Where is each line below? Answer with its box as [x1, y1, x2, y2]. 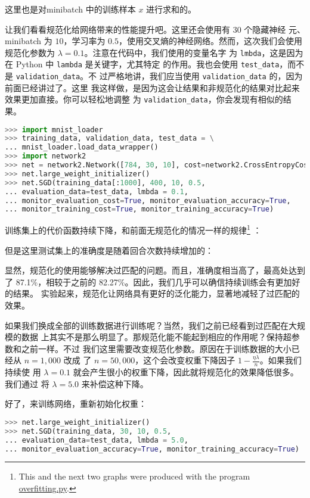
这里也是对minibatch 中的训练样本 [5, 3, 136, 15]
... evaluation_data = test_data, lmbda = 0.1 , [5, 187, 188, 196]
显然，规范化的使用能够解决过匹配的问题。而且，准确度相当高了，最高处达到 [5, 264, 305, 276]
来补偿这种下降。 [81, 377, 148, 390]
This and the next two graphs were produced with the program [18, 470, 250, 483]
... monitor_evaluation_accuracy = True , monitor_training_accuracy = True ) [5, 444, 300, 453]
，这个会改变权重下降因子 [135, 354, 235, 366]
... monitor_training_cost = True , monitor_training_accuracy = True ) [5, 205, 274, 214]
